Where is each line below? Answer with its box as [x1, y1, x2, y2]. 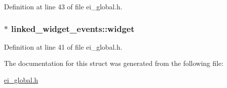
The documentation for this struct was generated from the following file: [4, 58, 224, 68]
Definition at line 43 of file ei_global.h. [4, 1, 122, 11]
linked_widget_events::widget [11, 22, 135, 34]
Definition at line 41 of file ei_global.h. [4, 41, 122, 52]
